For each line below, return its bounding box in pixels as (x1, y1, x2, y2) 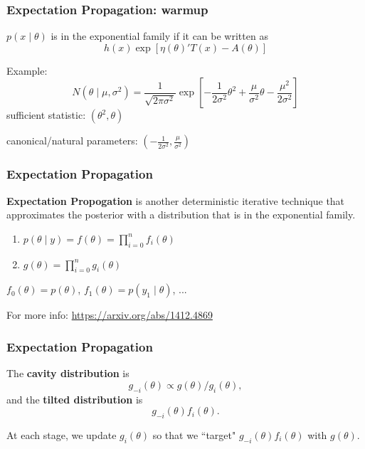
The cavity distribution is (6, 366, 129, 381)
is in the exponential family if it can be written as (51, 28, 268, 43)
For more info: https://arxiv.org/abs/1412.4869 (6, 307, 213, 322)
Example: (6, 63, 48, 78)
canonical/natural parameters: (6, 133, 138, 148)
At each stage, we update (6, 428, 117, 442)
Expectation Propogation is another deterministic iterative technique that (6, 193, 345, 208)
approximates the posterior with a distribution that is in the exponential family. (6, 207, 356, 222)
